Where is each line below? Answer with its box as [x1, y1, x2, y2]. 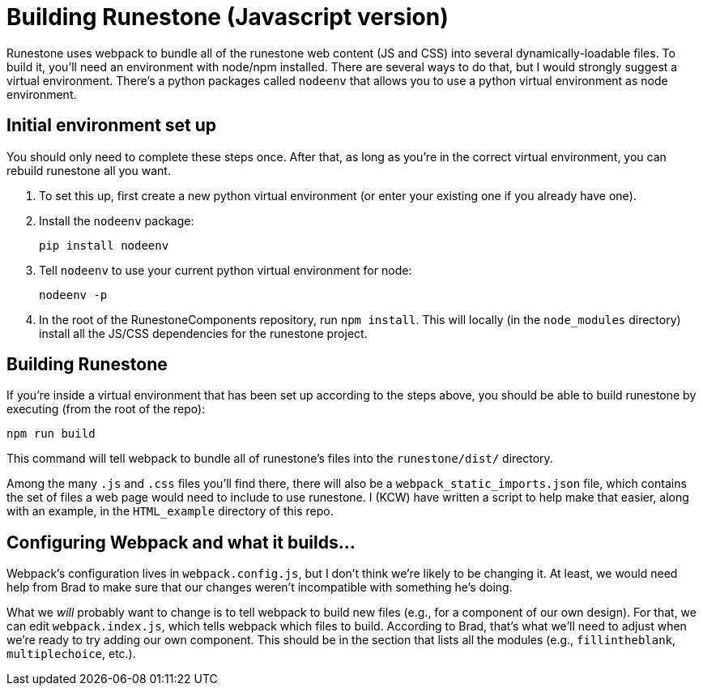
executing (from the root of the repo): [6, 402, 206, 416]
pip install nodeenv [39, 238, 169, 252]
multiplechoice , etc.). [6, 647, 136, 661]
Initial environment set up [6, 115, 217, 136]
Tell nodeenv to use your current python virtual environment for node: [39, 263, 412, 277]
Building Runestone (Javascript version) [6, 3, 449, 31]
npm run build [6, 427, 96, 441]
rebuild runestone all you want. [6, 163, 171, 177]
